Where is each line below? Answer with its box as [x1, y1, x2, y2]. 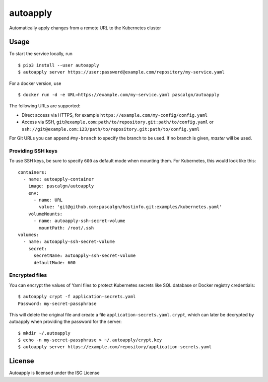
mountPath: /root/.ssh [39, 225, 94, 230]
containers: [18, 169, 47, 175]
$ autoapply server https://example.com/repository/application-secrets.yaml [18, 344, 212, 350]
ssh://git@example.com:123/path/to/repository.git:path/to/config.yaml [21, 126, 200, 132]
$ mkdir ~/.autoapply [18, 330, 70, 336]
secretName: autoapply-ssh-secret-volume [33, 253, 136, 258]
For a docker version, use [9, 80, 62, 86]
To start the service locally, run [9, 51, 73, 57]
